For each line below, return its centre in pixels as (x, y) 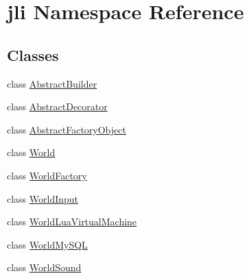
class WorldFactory (47, 175)
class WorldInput (43, 198)
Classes (33, 54)
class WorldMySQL (47, 244)
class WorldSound (44, 267)
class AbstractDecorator (57, 106)
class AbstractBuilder (52, 83)
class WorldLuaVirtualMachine (72, 222)
